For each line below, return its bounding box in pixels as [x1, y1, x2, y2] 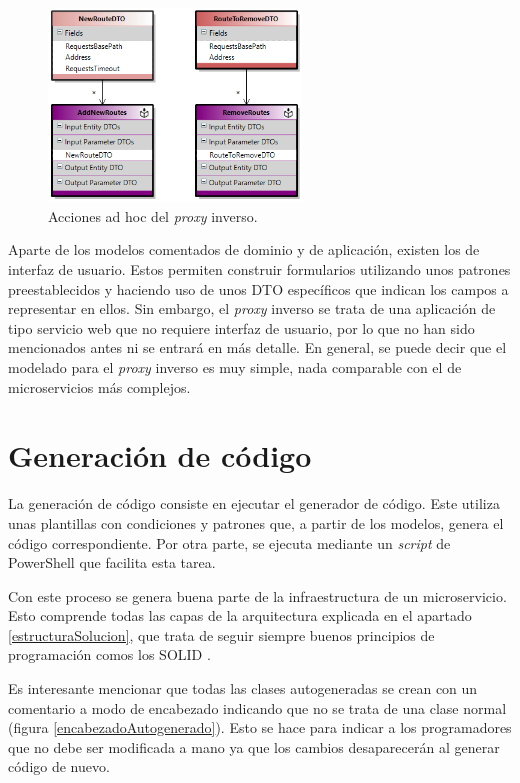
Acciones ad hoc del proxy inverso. [48, 205, 258, 226]
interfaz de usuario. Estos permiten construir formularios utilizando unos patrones [8, 259, 511, 280]
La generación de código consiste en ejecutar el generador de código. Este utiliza [8, 493, 500, 514]
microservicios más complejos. [8, 376, 191, 397]
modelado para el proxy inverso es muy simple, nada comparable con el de [8, 357, 462, 377]
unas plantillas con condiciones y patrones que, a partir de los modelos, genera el [8, 512, 504, 533]
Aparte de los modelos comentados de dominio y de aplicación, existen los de [8, 239, 480, 260]
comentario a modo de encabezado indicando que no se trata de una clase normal [8, 697, 507, 718]
